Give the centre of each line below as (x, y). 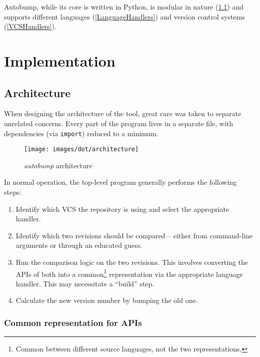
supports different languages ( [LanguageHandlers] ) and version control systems (124, 16)
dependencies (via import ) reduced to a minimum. (81, 133)
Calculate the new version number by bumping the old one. (107, 300)
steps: (13, 192)
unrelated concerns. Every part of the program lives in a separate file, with (119, 123)
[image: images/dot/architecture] (81, 149)
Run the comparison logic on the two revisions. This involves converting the (132, 262)
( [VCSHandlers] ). (30, 26)
